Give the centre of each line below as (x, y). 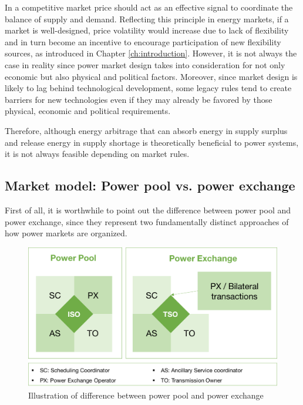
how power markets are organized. (66, 233)
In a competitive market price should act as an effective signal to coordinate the (149, 7)
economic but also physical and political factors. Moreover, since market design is (151, 76)
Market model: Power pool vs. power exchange (150, 185)
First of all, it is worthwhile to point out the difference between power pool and (148, 210)
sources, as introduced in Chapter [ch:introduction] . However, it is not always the (151, 53)
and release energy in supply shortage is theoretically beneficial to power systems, (152, 142)
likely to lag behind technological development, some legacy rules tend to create (148, 88)
